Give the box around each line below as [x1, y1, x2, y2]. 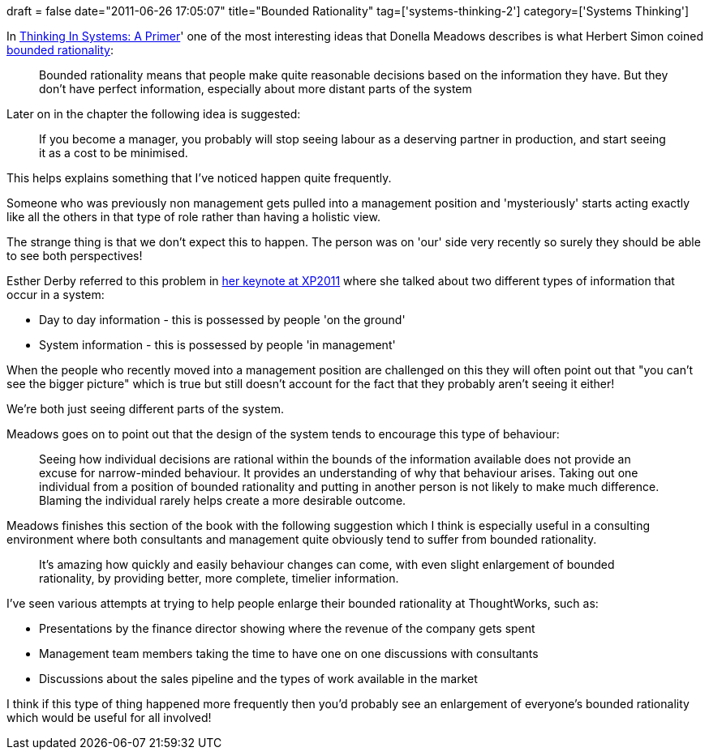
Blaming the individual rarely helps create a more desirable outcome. [39, 493, 406, 507]
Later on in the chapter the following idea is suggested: [6, 107, 301, 121]
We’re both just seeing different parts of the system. [6, 402, 285, 416]
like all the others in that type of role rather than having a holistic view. [6, 210, 380, 224]
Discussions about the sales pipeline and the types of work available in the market [39, 672, 478, 686]
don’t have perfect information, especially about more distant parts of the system [39, 82, 472, 96]
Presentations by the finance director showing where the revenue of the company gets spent [39, 621, 535, 635]
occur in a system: [6, 288, 105, 301]
